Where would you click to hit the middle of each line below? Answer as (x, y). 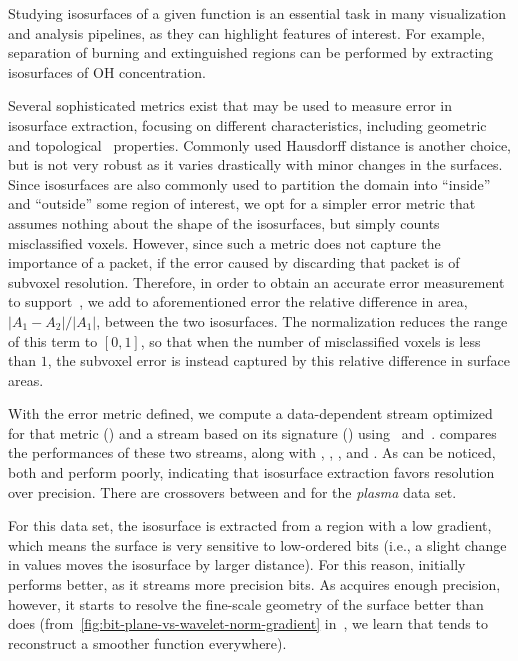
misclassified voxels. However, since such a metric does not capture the (224, 242)
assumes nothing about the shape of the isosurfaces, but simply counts (224, 222)
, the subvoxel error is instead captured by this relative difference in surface (278, 360)
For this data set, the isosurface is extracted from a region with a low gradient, (250, 525)
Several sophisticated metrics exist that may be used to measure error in (230, 105)
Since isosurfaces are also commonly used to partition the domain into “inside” (249, 183)
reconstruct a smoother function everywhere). (147, 642)
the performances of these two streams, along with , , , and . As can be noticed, (252, 452)
